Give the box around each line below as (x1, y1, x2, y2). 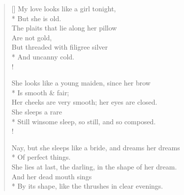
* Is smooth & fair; (11, 87, 69, 97)
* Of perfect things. (11, 152, 71, 162)
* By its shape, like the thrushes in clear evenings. (11, 181, 163, 191)
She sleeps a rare (11, 106, 62, 116)
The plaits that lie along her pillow (11, 23, 117, 33)
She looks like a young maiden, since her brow (11, 78, 151, 88)
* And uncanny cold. (11, 51, 74, 61)
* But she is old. (11, 13, 61, 23)
